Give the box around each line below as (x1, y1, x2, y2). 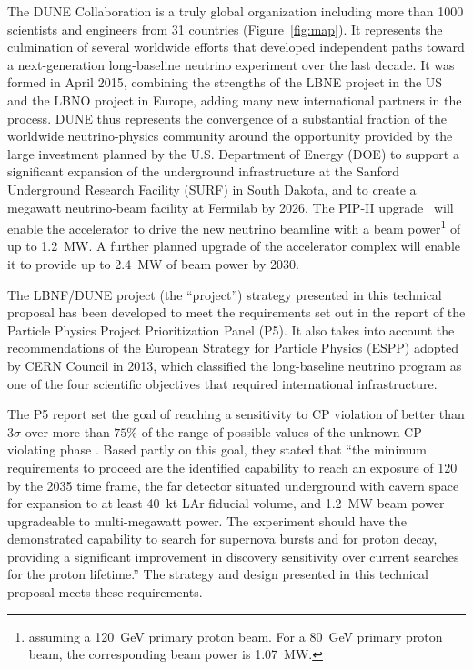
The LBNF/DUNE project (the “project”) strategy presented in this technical (7, 285, 442, 304)
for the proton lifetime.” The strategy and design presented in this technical (7, 564, 428, 584)
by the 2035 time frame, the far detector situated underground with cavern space (7, 475, 459, 494)
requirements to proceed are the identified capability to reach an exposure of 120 (7, 457, 458, 476)
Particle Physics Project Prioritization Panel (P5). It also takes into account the (7, 320, 455, 339)
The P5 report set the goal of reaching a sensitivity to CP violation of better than (7, 404, 465, 424)
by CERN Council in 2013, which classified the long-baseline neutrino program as (7, 355, 462, 374)
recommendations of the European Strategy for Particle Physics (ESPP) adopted (7, 338, 458, 357)
